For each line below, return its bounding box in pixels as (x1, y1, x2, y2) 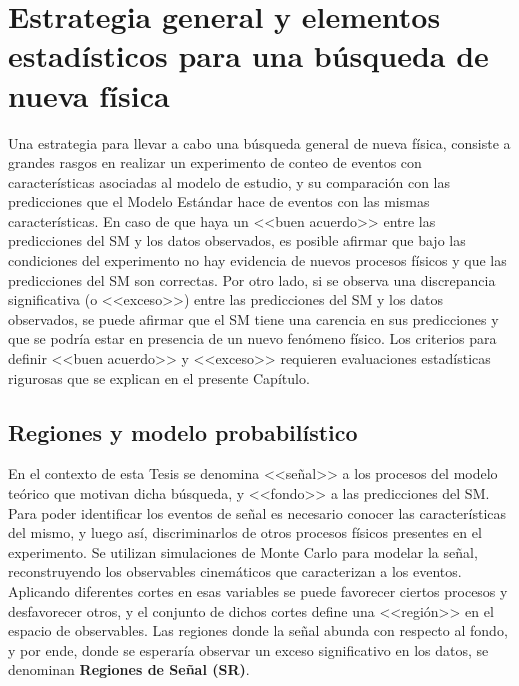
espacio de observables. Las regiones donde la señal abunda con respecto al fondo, (8, 620, 508, 641)
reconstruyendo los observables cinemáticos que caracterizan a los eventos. (8, 561, 462, 582)
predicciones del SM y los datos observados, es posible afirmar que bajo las (8, 230, 466, 251)
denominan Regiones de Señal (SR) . (8, 659, 250, 680)
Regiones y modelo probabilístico (8, 416, 358, 447)
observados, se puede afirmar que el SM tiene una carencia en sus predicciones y (8, 308, 499, 329)
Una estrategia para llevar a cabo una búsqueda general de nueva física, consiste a (8, 132, 511, 153)
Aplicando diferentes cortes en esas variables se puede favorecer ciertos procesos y (8, 580, 508, 601)
